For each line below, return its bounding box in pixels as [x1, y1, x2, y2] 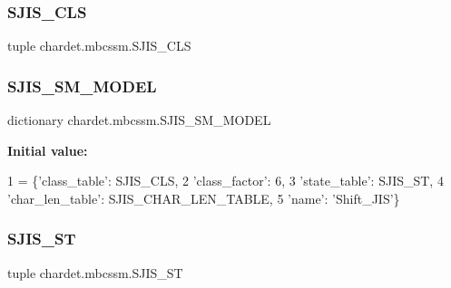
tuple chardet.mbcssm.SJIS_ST [7, 263, 183, 282]
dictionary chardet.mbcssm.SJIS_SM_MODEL [7, 110, 271, 130]
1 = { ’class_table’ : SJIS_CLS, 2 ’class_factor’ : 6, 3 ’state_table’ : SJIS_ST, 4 [7, 171, 444, 190]
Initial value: [7, 140, 88, 159]
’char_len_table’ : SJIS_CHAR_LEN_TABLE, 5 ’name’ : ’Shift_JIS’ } [7, 188, 400, 207]
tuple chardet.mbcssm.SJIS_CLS [7, 36, 191, 55]
